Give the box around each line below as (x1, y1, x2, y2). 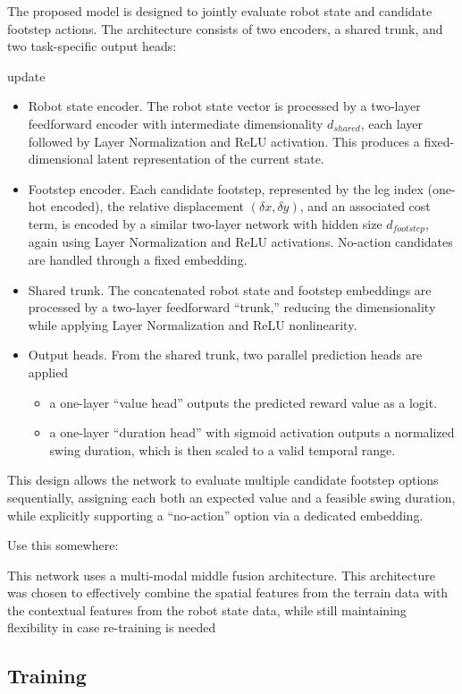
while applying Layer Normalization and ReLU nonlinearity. (28, 315, 357, 334)
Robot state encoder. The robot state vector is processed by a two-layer (28, 97, 421, 115)
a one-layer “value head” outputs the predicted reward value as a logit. (49, 393, 438, 411)
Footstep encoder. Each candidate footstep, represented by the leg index (28, 179, 424, 198)
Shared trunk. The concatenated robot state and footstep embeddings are (28, 280, 432, 299)
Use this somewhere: (7, 536, 119, 554)
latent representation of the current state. (97, 149, 324, 168)
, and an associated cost (299, 197, 431, 216)
